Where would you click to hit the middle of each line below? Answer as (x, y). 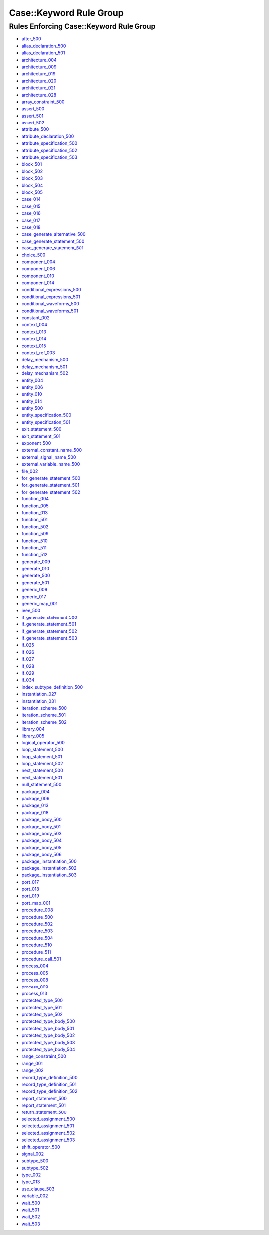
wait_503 (31, 1224)
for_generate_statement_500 (51, 478)
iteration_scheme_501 (44, 715)
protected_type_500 (42, 1000)
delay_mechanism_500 (45, 360)
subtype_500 (35, 1161)
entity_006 (32, 387)
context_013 (34, 332)
